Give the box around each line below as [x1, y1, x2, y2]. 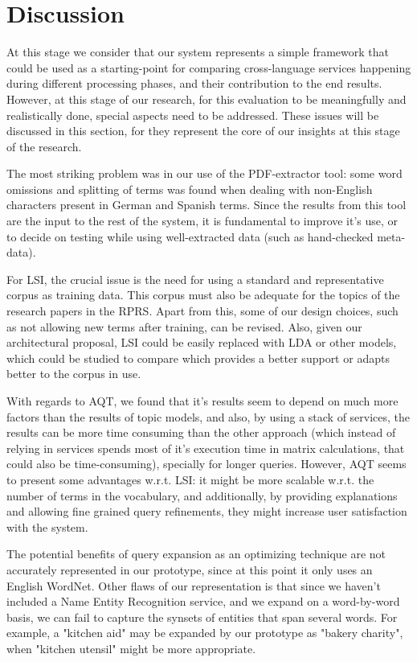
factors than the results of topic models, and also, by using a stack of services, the [6, 408, 411, 425]
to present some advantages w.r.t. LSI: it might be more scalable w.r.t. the [6, 471, 374, 487]
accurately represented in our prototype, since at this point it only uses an [6, 561, 373, 578]
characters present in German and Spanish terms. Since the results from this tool [6, 196, 407, 213]
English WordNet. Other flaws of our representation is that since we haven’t [6, 577, 381, 594]
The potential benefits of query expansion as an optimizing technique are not [6, 545, 386, 562]
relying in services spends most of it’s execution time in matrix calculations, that [6, 439, 405, 456]
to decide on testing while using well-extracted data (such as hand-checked [6, 228, 374, 245]
